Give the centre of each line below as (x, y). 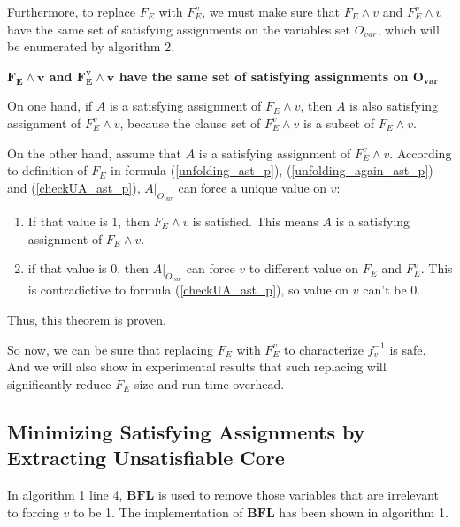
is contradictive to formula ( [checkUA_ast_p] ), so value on (188, 290)
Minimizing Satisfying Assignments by (186, 431)
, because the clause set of (190, 122)
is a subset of (339, 122)
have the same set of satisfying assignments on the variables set (179, 29)
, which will (408, 29)
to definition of (47, 170)
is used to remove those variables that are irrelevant (298, 494)
